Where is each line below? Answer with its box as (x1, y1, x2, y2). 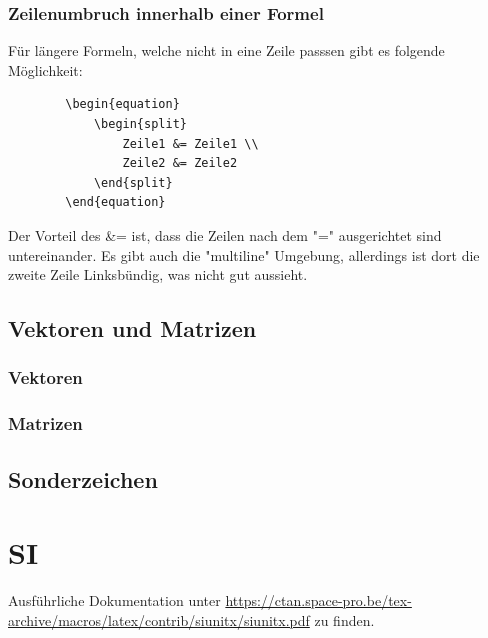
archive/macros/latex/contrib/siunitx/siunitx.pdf (8, 609, 310, 630)
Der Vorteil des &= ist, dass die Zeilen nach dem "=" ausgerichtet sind (8, 224, 442, 245)
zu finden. (314, 609, 375, 630)
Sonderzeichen (8, 463, 158, 494)
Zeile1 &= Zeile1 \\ (122, 136, 259, 151)
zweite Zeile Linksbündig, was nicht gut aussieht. (8, 264, 308, 285)
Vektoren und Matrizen (8, 313, 257, 344)
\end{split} (93, 175, 173, 190)
